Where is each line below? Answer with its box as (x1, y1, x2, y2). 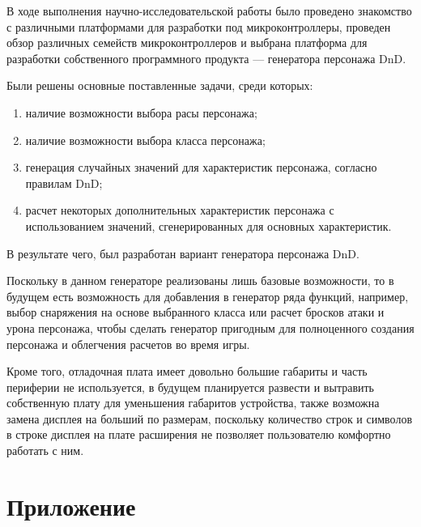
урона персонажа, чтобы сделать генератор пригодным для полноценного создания (6, 319, 415, 336)
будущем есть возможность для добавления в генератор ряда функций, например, (6, 287, 409, 304)
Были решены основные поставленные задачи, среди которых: (6, 77, 313, 94)
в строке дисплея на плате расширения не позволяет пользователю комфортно (6, 426, 391, 443)
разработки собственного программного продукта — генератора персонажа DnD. (6, 49, 406, 66)
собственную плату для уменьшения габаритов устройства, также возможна (6, 394, 380, 411)
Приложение (6, 489, 136, 522)
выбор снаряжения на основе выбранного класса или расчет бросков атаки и (6, 304, 385, 321)
